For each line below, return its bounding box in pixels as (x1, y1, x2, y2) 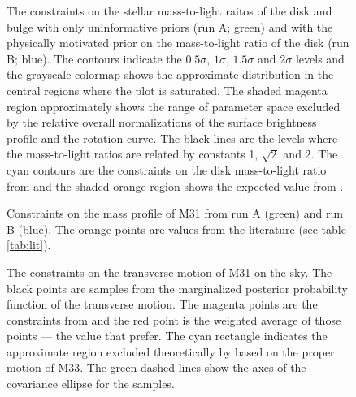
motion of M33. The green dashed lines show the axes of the (7, 359, 306, 376)
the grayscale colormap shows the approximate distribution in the (7, 66, 334, 83)
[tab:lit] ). (7, 236, 51, 253)
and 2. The (283, 145, 338, 162)
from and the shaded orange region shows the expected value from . (7, 177, 344, 194)
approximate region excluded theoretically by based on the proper (7, 343, 335, 360)
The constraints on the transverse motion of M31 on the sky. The (7, 263, 332, 280)
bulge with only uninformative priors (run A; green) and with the (7, 18, 333, 35)
